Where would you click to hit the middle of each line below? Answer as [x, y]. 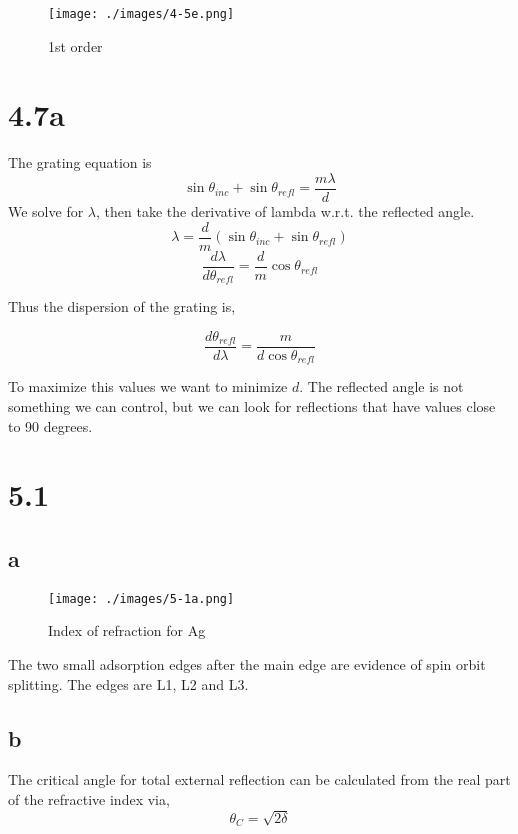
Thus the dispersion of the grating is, [122, 306]
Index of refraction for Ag [127, 630]
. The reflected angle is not [381, 386]
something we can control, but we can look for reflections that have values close [252, 405]
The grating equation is [80, 162]
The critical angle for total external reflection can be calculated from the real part [259, 779]
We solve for [46, 211]
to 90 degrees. [50, 425]
